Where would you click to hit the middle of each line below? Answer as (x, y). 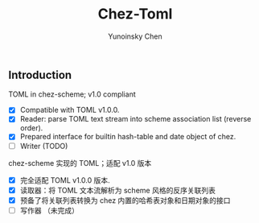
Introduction (40, 74)
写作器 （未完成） (49, 210)
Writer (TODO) (44, 146)
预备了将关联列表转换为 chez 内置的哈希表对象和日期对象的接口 (125, 200)
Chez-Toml (135, 14)
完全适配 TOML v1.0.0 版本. (65, 180)
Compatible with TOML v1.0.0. (70, 110)
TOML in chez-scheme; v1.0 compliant (72, 94)
